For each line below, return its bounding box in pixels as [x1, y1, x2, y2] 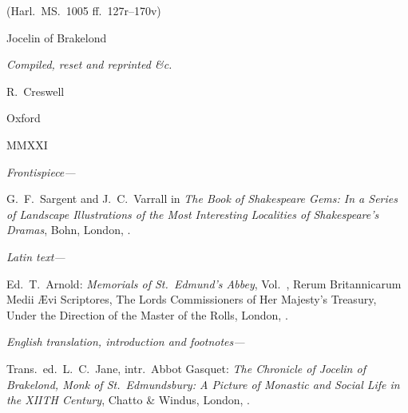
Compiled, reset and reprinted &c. [6, 56, 172, 73]
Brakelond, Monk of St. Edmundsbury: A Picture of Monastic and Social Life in [6, 375, 400, 392]
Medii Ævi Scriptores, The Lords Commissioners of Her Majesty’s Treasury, [6, 291, 377, 308]
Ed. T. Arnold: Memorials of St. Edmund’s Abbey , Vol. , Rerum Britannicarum [6, 275, 402, 292]
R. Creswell [6, 82, 65, 99]
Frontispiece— [6, 163, 76, 180]
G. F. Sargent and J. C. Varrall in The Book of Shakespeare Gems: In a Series [6, 190, 398, 207]
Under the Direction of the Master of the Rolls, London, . [6, 306, 288, 323]
